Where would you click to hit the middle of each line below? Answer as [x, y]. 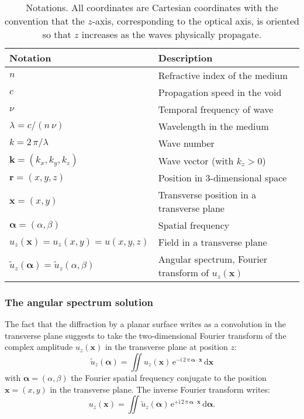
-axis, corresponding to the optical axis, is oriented [196, 21]
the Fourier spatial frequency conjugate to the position [169, 377]
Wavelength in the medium [213, 126]
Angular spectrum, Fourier [213, 259]
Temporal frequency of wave [216, 109]
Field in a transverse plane [213, 242]
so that [57, 34]
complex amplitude [39, 347]
